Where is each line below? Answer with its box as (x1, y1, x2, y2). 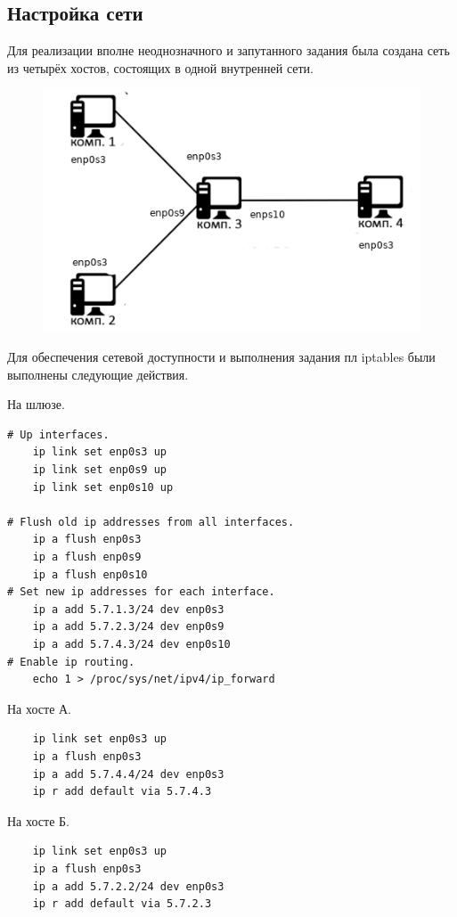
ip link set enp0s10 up (32, 480, 174, 494)
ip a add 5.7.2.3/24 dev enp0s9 (32, 620, 224, 634)
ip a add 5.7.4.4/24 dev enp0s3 (32, 767, 224, 781)
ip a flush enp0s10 (32, 568, 148, 581)
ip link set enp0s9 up (32, 463, 167, 477)
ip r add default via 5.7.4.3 (32, 785, 212, 798)
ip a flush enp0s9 (32, 551, 142, 564)
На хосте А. (7, 699, 72, 717)
